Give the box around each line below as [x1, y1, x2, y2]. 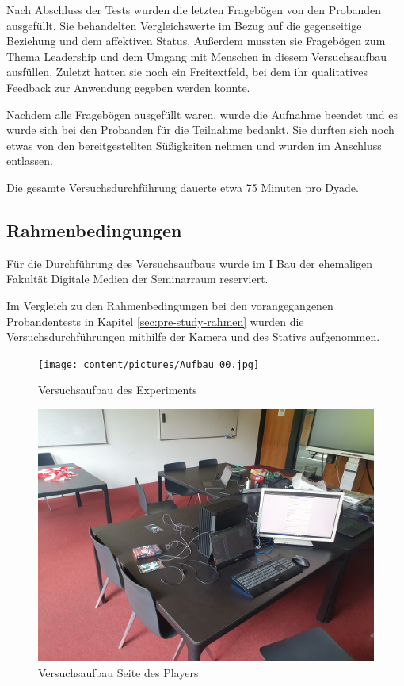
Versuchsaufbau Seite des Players [38, 664, 199, 680]
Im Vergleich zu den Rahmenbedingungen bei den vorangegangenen [6, 297, 333, 313]
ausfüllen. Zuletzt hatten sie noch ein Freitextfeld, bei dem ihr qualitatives [6, 63, 368, 80]
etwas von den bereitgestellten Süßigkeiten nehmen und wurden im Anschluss [6, 136, 382, 153]
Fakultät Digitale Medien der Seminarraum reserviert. [6, 270, 269, 287]
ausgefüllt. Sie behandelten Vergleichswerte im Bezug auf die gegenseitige [6, 17, 362, 33]
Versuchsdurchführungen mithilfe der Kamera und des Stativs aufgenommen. [6, 328, 380, 345]
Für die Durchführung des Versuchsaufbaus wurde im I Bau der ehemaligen [6, 255, 373, 271]
